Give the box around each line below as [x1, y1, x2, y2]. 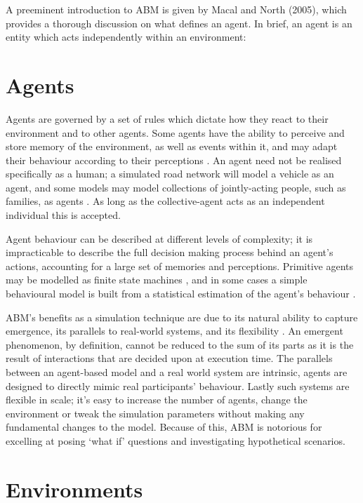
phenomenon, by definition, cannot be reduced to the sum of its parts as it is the [6, 337, 354, 351]
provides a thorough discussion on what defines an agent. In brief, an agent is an [6, 15, 352, 30]
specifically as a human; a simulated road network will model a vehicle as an [6, 166, 334, 181]
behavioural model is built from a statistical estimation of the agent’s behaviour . [6, 286, 356, 301]
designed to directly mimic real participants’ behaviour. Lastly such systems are [6, 378, 350, 393]
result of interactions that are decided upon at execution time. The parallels [6, 351, 333, 365]
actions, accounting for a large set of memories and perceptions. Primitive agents [6, 258, 354, 273]
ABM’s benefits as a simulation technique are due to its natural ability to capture [6, 309, 358, 324]
